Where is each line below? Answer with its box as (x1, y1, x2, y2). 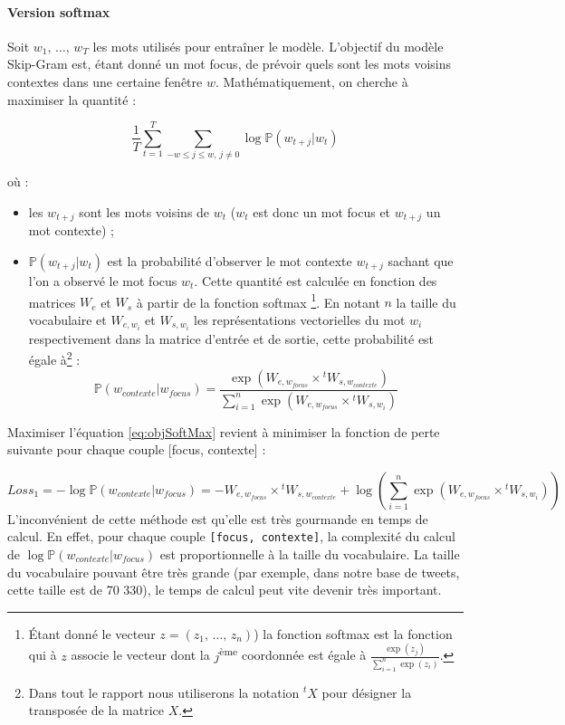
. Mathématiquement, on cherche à (215, 72, 408, 91)
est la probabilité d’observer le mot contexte (107, 251, 352, 270)
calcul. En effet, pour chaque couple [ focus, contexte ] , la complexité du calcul (7, 527, 455, 546)
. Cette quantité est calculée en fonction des (194, 271, 437, 290)
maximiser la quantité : (7, 90, 137, 109)
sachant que (388, 251, 454, 270)
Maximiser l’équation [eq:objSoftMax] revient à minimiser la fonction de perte (7, 422, 440, 441)
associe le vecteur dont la (71, 645, 210, 664)
